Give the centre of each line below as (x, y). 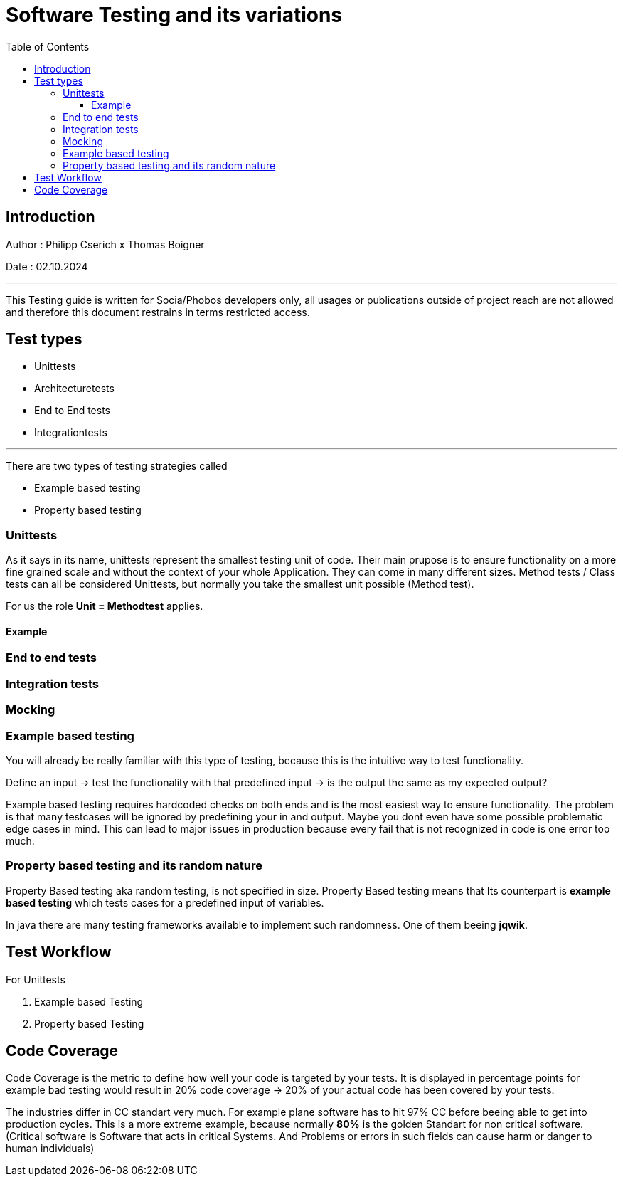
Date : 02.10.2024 (47, 266)
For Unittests (36, 979)
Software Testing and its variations (174, 15)
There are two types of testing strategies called (117, 466)
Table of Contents (48, 46)
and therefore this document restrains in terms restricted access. (158, 312)
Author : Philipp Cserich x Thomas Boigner (105, 244)
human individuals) (50, 1149)
